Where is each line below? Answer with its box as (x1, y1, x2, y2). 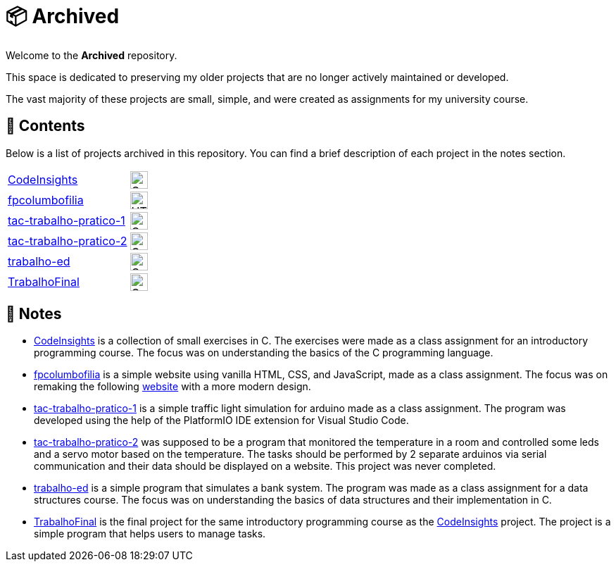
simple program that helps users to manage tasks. (34, 528, 266, 540)
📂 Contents (6, 117, 85, 135)
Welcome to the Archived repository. (6, 49, 177, 61)
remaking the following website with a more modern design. (34, 380, 311, 393)
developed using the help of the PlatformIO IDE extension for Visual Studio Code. (34, 414, 409, 427)
